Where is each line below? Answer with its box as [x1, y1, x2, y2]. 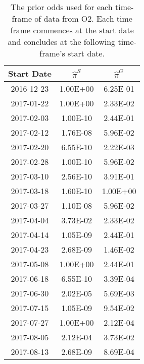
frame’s [39, 47, 65, 59]
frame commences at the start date [10, 24, 134, 36]
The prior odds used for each [11, 1, 113, 13]
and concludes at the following [8, 36, 116, 47]
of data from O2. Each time [34, 13, 132, 24]
